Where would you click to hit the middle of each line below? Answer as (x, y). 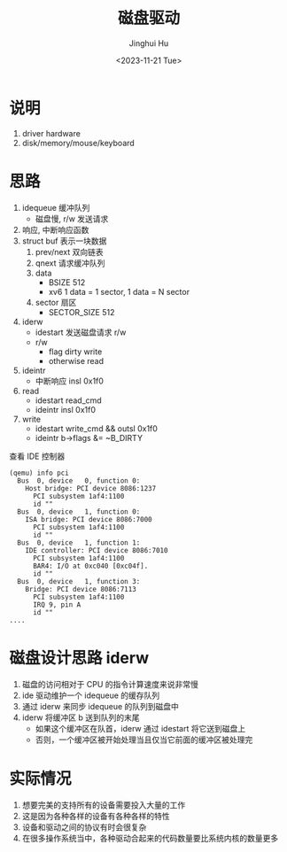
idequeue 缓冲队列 (56, 207)
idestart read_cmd (68, 400)
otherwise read (76, 360)
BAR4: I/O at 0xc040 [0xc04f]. (90, 566)
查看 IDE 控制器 (37, 456)
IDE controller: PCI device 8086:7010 (97, 550)
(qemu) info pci (39, 473)
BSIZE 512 (67, 282)
